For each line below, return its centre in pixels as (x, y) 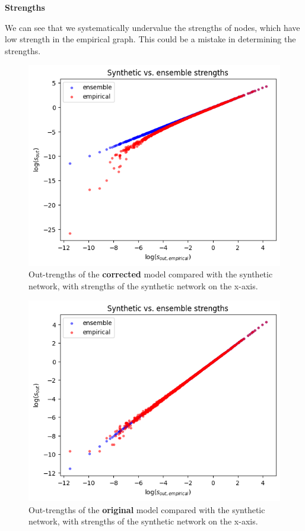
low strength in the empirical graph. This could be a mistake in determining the (150, 39)
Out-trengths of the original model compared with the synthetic (147, 509)
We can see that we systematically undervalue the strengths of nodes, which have (152, 27)
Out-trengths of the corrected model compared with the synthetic (151, 274)
